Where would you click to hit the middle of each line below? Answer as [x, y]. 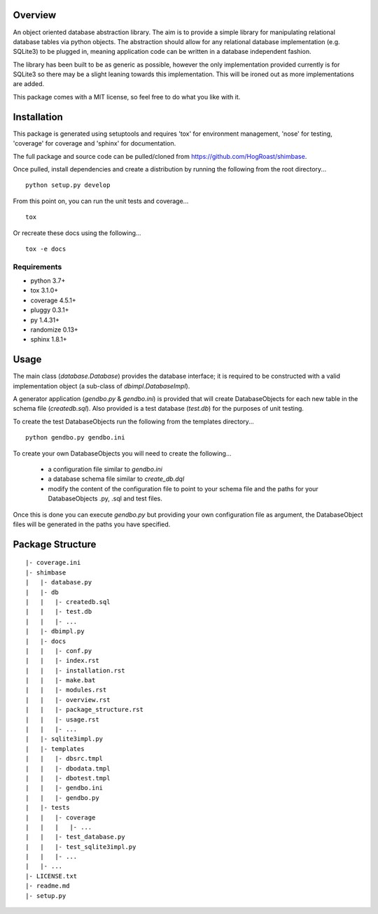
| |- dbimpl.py [55, 631]
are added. [29, 84]
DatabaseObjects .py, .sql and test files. [105, 499]
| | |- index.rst [62, 661]
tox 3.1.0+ [44, 290]
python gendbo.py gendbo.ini [75, 438]
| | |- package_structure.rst [84, 710]
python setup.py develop [68, 185]
